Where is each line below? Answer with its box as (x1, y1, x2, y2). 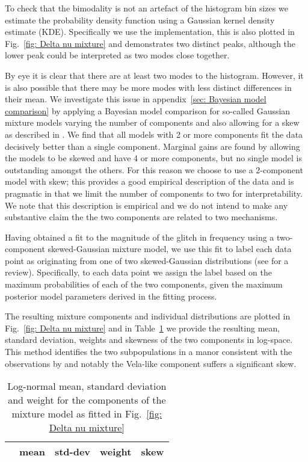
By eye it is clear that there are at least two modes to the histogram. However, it (5, 69, 304, 81)
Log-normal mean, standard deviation (7, 379, 167, 393)
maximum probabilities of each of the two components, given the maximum (5, 278, 283, 291)
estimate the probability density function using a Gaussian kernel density (5, 13, 275, 26)
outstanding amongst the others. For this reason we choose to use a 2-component (5, 163, 303, 176)
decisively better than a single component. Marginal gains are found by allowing (5, 140, 300, 152)
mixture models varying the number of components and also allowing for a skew (5, 116, 300, 129)
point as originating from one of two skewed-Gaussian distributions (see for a (5, 254, 289, 266)
